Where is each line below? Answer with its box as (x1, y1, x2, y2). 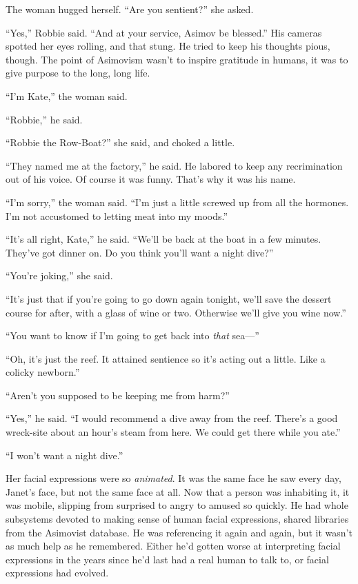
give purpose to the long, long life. (6, 66, 150, 80)
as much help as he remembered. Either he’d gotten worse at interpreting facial (6, 538, 341, 553)
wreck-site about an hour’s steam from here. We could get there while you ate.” (6, 425, 341, 439)
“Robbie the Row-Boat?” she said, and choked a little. (6, 135, 235, 150)
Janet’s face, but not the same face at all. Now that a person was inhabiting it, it (6, 484, 350, 499)
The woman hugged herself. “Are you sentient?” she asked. (6, 2, 254, 16)
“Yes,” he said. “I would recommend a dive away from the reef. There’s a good (6, 411, 338, 425)
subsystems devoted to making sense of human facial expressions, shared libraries (6, 512, 349, 526)
